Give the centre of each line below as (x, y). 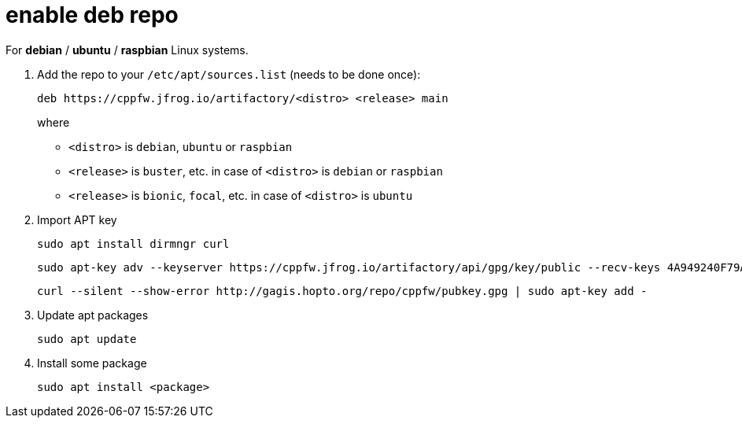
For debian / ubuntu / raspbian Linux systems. (127, 50)
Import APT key (77, 219)
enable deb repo (92, 15)
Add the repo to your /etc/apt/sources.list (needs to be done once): (229, 74)
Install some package (92, 363)
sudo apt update (87, 339)
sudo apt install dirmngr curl (133, 243)
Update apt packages (93, 315)
